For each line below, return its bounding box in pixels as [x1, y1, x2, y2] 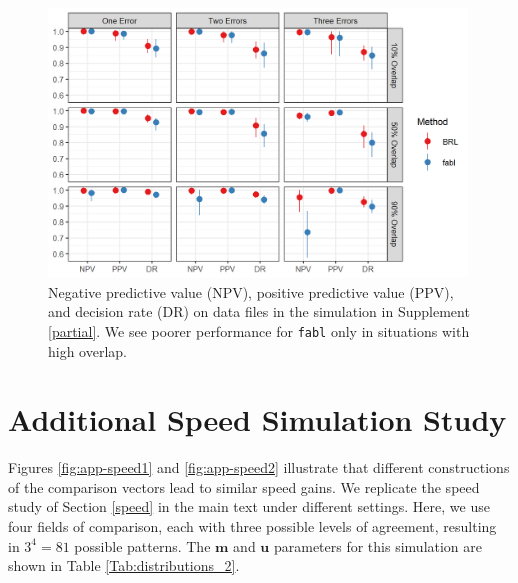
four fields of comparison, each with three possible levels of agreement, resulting [8, 516, 497, 537]
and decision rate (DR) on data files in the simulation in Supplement [48, 301, 470, 322]
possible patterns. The [74, 535, 211, 556]
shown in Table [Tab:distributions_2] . [8, 555, 240, 576]
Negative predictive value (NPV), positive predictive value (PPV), [48, 281, 454, 302]
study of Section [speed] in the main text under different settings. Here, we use [8, 496, 490, 517]
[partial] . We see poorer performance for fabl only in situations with [48, 320, 470, 341]
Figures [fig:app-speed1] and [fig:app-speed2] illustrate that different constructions [8, 457, 510, 478]
